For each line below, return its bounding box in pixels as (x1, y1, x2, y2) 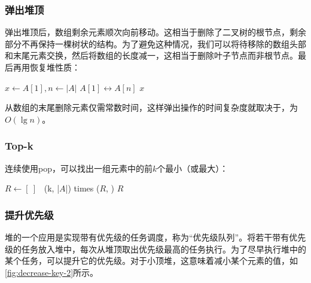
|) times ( (65, 182, 100, 194)
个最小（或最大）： (157, 162, 228, 174)
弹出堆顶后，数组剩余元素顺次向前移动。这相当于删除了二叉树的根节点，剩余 (5, 26, 306, 38)
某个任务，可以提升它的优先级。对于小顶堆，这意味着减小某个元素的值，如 (5, 254, 298, 267)
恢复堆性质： (29, 61, 80, 73)
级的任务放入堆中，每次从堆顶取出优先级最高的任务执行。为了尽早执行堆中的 (5, 242, 306, 255)
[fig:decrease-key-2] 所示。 (5, 266, 99, 278)
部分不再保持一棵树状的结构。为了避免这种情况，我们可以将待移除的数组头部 (5, 37, 306, 50)
